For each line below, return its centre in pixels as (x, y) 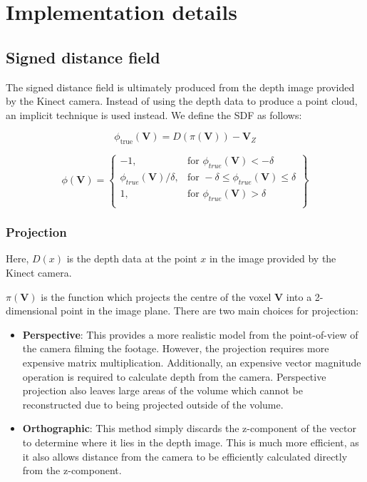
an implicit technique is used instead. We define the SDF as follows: (154, 114)
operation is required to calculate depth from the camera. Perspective (174, 376)
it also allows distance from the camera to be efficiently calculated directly (185, 456)
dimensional (32, 311)
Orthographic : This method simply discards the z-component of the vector (189, 428)
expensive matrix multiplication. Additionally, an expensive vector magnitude (192, 362)
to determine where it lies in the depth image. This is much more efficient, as (191, 442)
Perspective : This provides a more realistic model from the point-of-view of (190, 334)
